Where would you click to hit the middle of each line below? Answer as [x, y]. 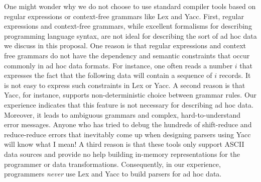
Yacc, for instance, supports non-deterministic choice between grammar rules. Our [130, 95]
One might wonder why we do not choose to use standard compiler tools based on [130, 6]
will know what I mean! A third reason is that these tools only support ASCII [124, 144]
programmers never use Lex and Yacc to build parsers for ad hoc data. [113, 174]
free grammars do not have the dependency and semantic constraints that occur [127, 55]
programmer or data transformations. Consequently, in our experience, [112, 164]
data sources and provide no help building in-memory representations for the [122, 154]
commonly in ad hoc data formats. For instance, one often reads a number [118, 65]
